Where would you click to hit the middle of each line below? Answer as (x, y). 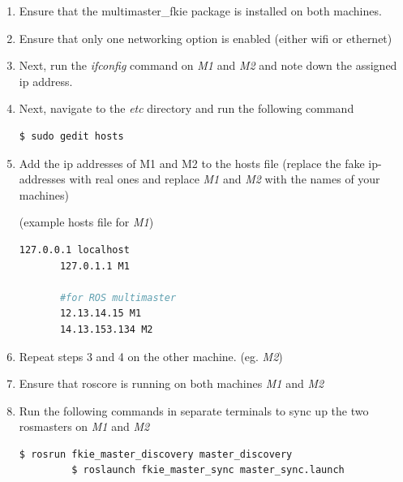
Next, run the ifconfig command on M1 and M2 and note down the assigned (208, 65)
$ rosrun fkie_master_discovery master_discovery (156, 454)
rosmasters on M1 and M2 (84, 426)
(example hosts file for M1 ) (86, 222)
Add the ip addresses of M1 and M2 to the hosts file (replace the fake (192, 163)
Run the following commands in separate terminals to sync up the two (194, 410)
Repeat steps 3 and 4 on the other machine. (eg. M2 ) (151, 356)
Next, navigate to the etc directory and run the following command (186, 108)
